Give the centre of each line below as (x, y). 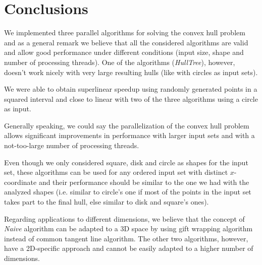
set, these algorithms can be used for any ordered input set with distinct (116, 172)
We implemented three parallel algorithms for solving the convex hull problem (125, 32)
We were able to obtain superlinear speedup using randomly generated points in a (131, 89)
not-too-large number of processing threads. (72, 145)
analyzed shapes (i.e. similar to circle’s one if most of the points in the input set (128, 192)
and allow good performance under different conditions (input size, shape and (124, 52)
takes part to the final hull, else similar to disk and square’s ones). (107, 202)
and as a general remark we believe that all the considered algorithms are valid (126, 42)
